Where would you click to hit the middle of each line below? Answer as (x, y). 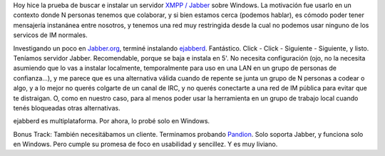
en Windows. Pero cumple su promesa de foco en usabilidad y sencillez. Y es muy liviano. (145, 144)
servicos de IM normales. (51, 35)
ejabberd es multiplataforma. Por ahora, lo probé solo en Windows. (112, 121)
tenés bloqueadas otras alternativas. (67, 108)
